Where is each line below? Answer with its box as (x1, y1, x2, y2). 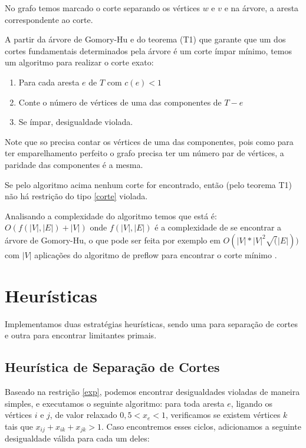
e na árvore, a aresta (224, 2, 299, 14)
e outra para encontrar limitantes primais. (5, 329, 157, 341)
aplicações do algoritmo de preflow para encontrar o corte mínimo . (34, 248, 277, 261)
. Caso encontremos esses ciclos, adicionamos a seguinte (101, 420, 301, 432)
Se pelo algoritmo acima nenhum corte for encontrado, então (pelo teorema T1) (5, 178, 292, 190)
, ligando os (231, 397, 272, 409)
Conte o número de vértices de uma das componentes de (18, 95, 222, 108)
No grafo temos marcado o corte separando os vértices (5, 2, 200, 14)
